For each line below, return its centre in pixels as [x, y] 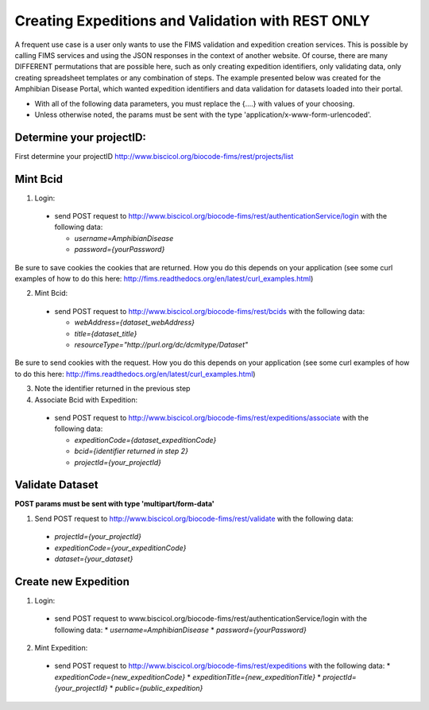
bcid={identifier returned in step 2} [131, 451]
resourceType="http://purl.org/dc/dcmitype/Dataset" [161, 345]
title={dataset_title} [106, 333]
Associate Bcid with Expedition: [86, 400]
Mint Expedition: [61, 648]
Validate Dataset [56, 485]
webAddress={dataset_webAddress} [134, 323]
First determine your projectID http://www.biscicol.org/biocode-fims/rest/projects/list [154, 156]
